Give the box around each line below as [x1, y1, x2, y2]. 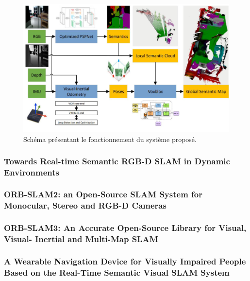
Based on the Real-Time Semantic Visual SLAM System [4, 266, 230, 278]
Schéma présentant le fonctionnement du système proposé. [23, 134, 197, 144]
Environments [4, 166, 60, 178]
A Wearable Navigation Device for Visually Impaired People [4, 255, 246, 267]
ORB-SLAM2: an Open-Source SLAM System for [4, 188, 202, 200]
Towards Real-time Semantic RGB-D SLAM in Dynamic [4, 155, 230, 167]
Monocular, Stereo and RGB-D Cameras [4, 199, 167, 211]
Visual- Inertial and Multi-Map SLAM [4, 233, 158, 245]
